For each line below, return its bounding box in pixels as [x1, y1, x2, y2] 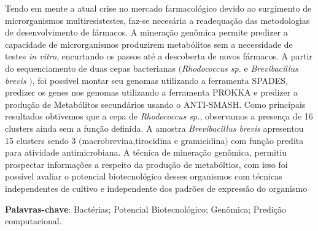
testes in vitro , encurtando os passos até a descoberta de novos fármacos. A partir [5, 50, 312, 62]
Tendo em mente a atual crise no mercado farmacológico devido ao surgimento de [5, 2, 312, 14]
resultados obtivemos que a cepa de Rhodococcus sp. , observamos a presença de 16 [5, 110, 313, 123]
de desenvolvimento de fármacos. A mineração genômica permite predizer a [5, 26, 288, 39]
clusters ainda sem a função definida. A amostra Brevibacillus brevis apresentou [5, 121, 304, 134]
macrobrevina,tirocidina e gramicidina [82, 134, 225, 146]
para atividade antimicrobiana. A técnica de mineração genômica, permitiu [5, 146, 287, 159]
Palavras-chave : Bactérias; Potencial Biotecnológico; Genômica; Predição [5, 202, 286, 215]
